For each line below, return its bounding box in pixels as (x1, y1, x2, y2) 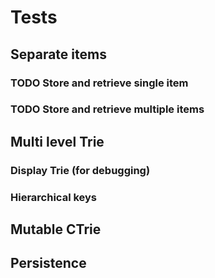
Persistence (10, 255, 87, 272)
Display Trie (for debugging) (10, 163, 151, 177)
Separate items (10, 46, 107, 63)
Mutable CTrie (10, 221, 102, 238)
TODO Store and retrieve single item (10, 76, 189, 90)
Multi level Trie (10, 133, 105, 150)
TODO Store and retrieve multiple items (10, 102, 205, 116)
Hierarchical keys (10, 190, 98, 204)
